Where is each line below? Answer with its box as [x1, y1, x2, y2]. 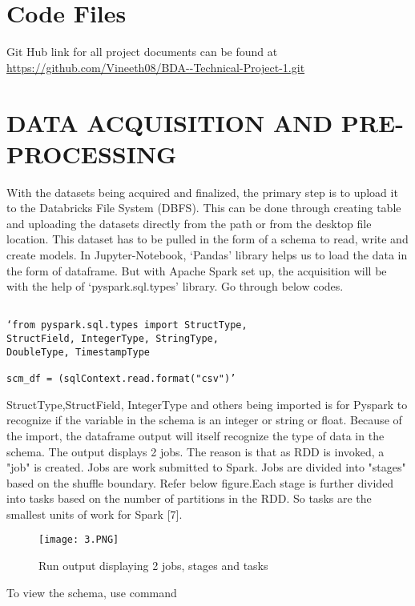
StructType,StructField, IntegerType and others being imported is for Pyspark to [6, 395, 408, 412]
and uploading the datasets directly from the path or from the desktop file [6, 215, 372, 231]
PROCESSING [6, 137, 177, 170]
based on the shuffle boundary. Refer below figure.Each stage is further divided [6, 474, 394, 491]
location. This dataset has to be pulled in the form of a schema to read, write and [6, 231, 409, 247]
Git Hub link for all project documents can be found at [6, 43, 278, 60]
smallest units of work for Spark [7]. [6, 505, 183, 522]
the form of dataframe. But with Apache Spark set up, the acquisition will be [6, 262, 387, 279]
